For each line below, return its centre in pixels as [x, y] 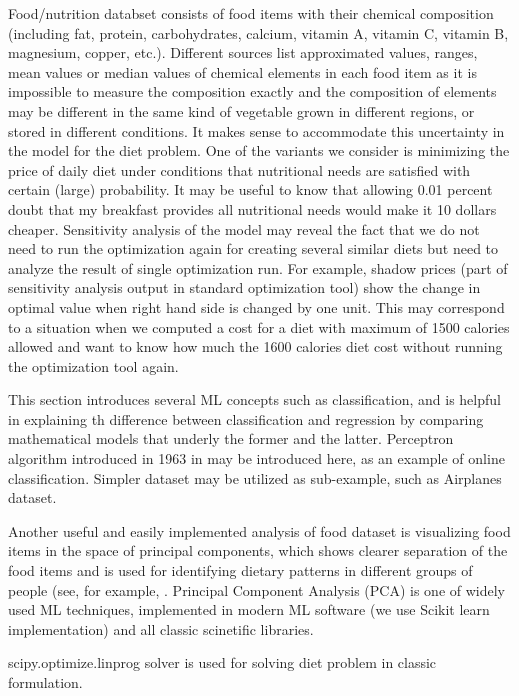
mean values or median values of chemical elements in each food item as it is [242, 71]
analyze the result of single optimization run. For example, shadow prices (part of [258, 267]
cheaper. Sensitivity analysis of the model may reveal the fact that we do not [244, 228]
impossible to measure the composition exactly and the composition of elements [252, 91]
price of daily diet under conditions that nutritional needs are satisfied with [239, 169]
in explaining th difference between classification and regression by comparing [246, 418]
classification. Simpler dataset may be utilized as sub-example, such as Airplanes [255, 477]
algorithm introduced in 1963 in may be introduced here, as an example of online [256, 458]
